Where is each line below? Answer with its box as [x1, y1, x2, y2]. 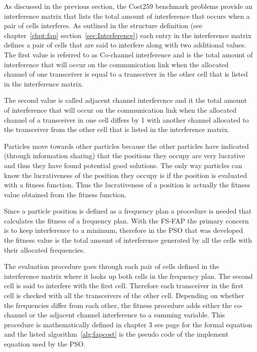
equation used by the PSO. [4, 339, 86, 349]
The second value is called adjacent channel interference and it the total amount [4, 95, 247, 105]
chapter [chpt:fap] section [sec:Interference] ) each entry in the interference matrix [4, 30, 252, 40]
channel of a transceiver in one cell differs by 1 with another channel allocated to [4, 114, 249, 125]
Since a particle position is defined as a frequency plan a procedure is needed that [4, 206, 252, 216]
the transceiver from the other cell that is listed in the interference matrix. [4, 124, 230, 134]
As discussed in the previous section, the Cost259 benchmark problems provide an [4, 1, 253, 11]
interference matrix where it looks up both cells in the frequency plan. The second [4, 270, 253, 281]
